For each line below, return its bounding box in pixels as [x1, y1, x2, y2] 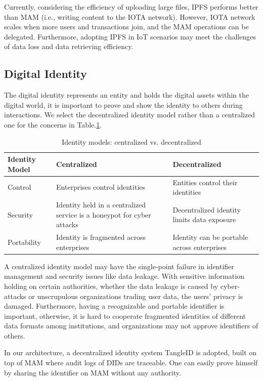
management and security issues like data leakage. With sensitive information [4, 271, 244, 281]
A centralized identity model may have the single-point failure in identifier [4, 261, 234, 271]
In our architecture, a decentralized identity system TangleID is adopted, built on [4, 347, 257, 358]
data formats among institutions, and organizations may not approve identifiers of [4, 320, 258, 331]
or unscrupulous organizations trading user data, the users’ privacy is [28, 290, 243, 301]
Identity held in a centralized [56, 199, 146, 210]
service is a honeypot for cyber [56, 209, 151, 220]
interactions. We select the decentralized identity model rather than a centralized [4, 109, 255, 120]
